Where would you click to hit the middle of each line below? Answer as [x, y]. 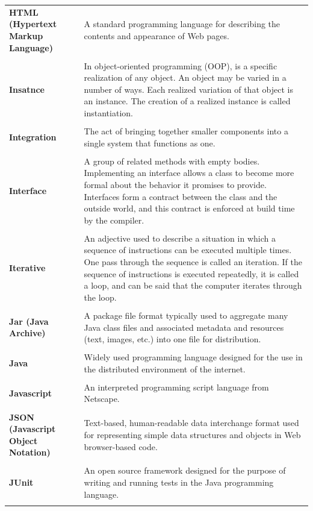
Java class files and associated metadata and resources [184, 327]
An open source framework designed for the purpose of [185, 470]
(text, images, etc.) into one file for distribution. [172, 339]
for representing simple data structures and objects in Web [192, 434]
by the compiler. [114, 220]
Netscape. [102, 399]
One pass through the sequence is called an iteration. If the [193, 262]
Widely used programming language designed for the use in [193, 357]
